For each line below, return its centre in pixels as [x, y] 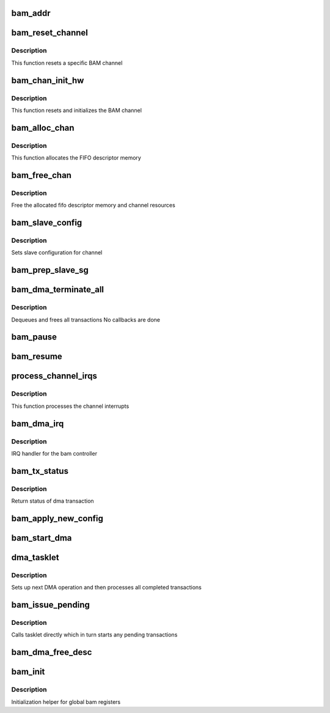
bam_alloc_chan [43, 127]
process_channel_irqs [54, 376]
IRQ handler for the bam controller [54, 453]
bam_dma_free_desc [52, 652]
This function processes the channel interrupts [70, 406]
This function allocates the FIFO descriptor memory [76, 158]
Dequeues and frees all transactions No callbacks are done [86, 320]
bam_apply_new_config [57, 518]
